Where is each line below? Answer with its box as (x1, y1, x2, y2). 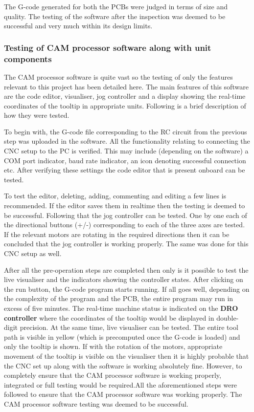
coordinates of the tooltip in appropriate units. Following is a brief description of (4, 100, 246, 110)
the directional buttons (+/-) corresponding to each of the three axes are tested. (4, 219, 245, 230)
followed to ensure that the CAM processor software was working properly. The (4, 389, 242, 399)
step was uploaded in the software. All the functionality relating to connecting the (4, 136, 250, 146)
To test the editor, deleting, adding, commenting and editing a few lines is (4, 191, 227, 201)
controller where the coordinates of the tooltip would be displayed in (4, 312, 214, 323)
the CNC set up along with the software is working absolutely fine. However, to (4, 360, 242, 370)
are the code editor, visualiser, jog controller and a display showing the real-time (4, 91, 246, 101)
